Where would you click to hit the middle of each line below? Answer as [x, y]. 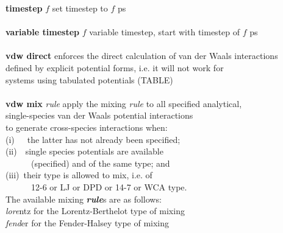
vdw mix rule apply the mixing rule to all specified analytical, [124, 103]
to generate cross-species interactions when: [87, 127]
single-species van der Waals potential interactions [99, 115]
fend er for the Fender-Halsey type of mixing [88, 222]
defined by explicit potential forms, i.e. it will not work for [115, 67]
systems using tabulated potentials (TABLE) [89, 79]
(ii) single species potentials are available [84, 151]
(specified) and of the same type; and [100, 163]
